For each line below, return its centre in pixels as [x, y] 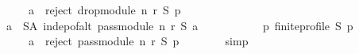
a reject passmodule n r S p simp [138, 41]
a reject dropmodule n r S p [104, 10]
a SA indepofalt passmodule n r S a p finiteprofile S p [179, 25]
